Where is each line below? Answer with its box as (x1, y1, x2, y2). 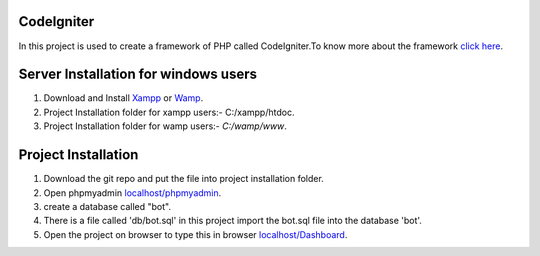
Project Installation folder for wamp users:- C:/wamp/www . (43, 120, 287, 132)
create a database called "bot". (43, 200, 172, 212)
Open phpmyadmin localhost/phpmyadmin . (43, 186, 222, 199)
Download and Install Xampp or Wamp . (43, 92, 204, 104)
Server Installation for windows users (18, 66, 257, 83)
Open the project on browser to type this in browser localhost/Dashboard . (43, 228, 348, 240)
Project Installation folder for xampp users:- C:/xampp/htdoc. (43, 106, 295, 118)
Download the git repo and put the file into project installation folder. (43, 173, 324, 185)
